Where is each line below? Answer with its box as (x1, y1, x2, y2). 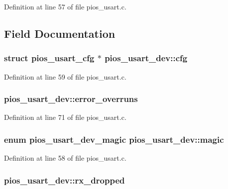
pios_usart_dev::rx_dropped (4, 174, 125, 186)
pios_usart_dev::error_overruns (4, 93, 138, 105)
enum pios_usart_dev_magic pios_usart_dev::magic (4, 133, 224, 145)
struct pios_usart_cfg (4, 52, 95, 64)
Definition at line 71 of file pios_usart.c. (4, 112, 126, 122)
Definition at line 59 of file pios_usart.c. (4, 71, 126, 82)
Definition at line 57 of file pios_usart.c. (4, 1, 126, 11)
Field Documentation (4, 25, 115, 41)
